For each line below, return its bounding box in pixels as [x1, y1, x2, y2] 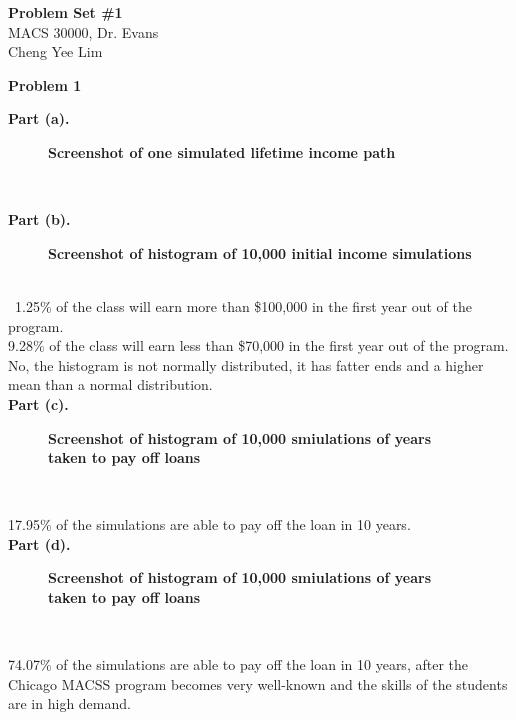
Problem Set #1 [8, 2, 123, 22]
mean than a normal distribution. [8, 374, 213, 395]
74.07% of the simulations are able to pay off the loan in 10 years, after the [8, 654, 468, 675]
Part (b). [8, 209, 71, 230]
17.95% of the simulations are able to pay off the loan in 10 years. [8, 514, 411, 535]
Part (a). [8, 108, 70, 129]
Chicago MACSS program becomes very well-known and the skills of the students [8, 673, 508, 694]
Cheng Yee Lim [8, 41, 103, 62]
